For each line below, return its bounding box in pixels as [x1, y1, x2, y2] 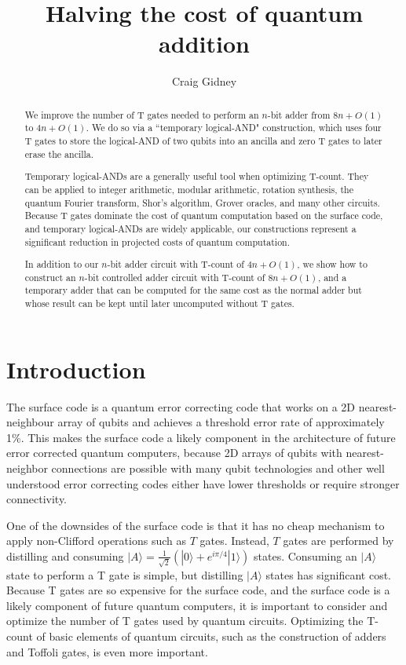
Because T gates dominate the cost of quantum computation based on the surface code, [24, 209, 383, 222]
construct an [24, 270, 76, 283]
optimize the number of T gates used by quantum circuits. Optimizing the [6, 612, 364, 629]
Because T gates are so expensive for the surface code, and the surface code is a [6, 582, 390, 598]
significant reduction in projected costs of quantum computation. [24, 235, 290, 248]
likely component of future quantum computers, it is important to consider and [6, 597, 388, 613]
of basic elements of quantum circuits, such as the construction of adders [36, 628, 386, 645]
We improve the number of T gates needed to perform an [24, 108, 259, 121]
